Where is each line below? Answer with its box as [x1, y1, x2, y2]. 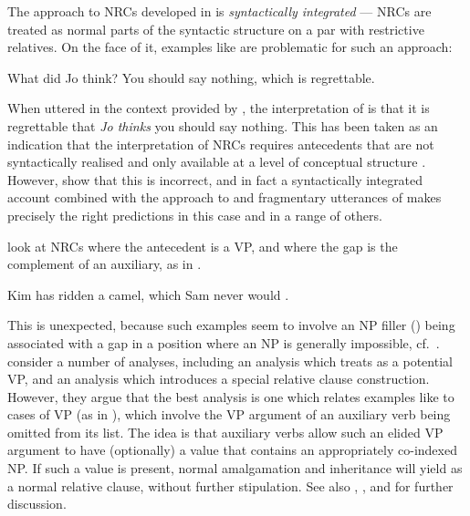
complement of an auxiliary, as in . [7, 254, 202, 273]
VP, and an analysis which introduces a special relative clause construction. [7, 369, 430, 388]
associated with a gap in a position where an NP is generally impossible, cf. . [7, 333, 440, 352]
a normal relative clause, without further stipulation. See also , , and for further [7, 476, 454, 495]
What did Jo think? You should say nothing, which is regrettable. [7, 67, 375, 87]
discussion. [7, 494, 67, 513]
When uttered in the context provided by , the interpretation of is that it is [7, 98, 430, 118]
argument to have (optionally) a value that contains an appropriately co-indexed [7, 440, 457, 459]
